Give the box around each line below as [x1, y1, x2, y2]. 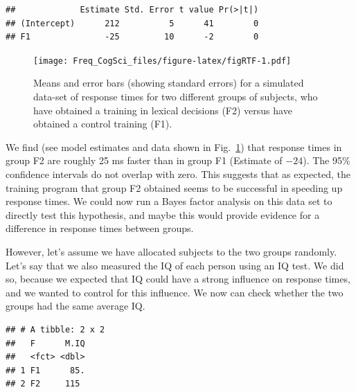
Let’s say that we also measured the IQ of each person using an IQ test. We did [6, 258, 344, 272]
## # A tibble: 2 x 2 [6, 324, 105, 335]
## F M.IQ [6, 338, 85, 348]
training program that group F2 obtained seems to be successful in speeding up [6, 180, 343, 195]
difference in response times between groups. [6, 221, 194, 235]
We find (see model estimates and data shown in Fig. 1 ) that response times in [6, 139, 342, 154]
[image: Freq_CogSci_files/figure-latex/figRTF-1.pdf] [33, 55, 292, 66]
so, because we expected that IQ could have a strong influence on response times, [6, 271, 350, 286]
